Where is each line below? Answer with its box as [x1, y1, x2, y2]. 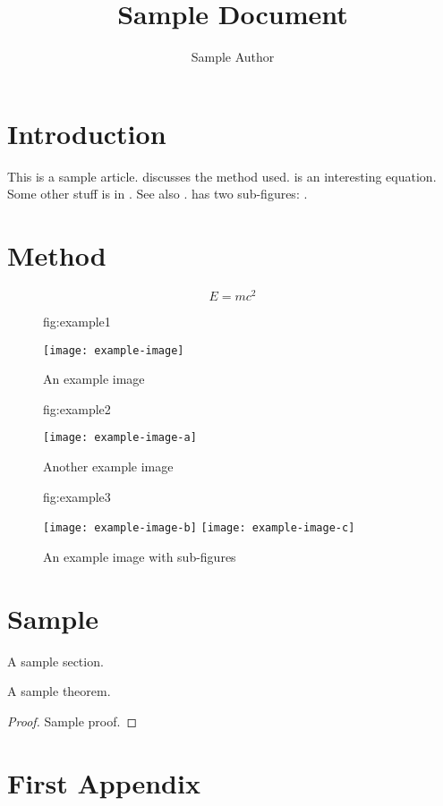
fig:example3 [43, 487, 111, 505]
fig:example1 [43, 312, 111, 331]
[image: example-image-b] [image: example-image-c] [43, 522, 355, 535]
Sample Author [191, 47, 275, 66]
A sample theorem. [7, 682, 111, 700]
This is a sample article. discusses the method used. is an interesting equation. [7, 166, 437, 185]
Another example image [43, 457, 174, 476]
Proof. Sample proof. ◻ [7, 711, 138, 730]
